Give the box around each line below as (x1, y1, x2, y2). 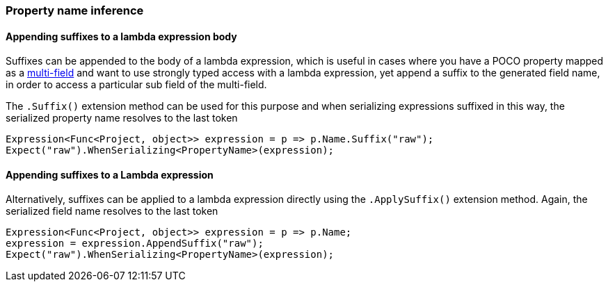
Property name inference (6, 3, 144, 17)
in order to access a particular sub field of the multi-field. (6, 79, 267, 91)
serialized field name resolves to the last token (6, 205, 218, 218)
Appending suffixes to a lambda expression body (6, 30, 237, 42)
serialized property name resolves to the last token (6, 112, 238, 124)
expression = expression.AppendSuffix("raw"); (6, 238, 264, 249)
